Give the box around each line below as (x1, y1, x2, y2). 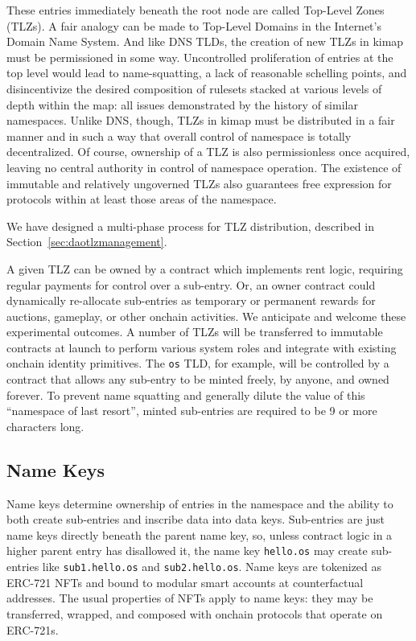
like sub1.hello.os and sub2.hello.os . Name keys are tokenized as (42, 558, 382, 575)
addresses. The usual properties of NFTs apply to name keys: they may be (6, 590, 373, 606)
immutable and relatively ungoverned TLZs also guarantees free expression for (6, 175, 392, 191)
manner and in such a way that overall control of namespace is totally (6, 127, 352, 144)
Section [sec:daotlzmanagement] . (6, 233, 167, 250)
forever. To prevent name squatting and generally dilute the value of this (6, 386, 365, 403)
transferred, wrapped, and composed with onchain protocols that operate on (6, 605, 383, 622)
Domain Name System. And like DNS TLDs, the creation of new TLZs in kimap (6, 33, 404, 50)
